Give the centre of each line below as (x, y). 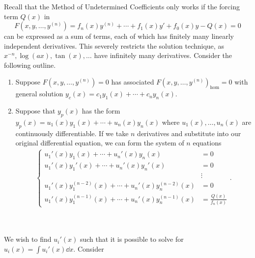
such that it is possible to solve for (132, 239)
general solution (39, 94)
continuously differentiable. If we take (72, 133)
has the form (101, 111)
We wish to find (28, 239)
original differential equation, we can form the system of (100, 143)
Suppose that (35, 111)
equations (207, 143)
